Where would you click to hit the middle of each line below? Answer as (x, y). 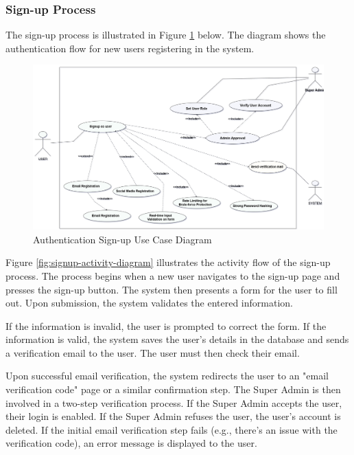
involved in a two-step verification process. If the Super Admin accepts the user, (174, 402)
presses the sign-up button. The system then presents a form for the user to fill (172, 289)
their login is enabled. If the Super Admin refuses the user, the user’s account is (173, 416)
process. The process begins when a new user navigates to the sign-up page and (173, 275)
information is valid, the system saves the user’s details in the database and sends (177, 339)
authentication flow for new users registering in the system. (130, 48)
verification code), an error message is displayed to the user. (131, 443)
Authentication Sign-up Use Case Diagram (122, 239)
